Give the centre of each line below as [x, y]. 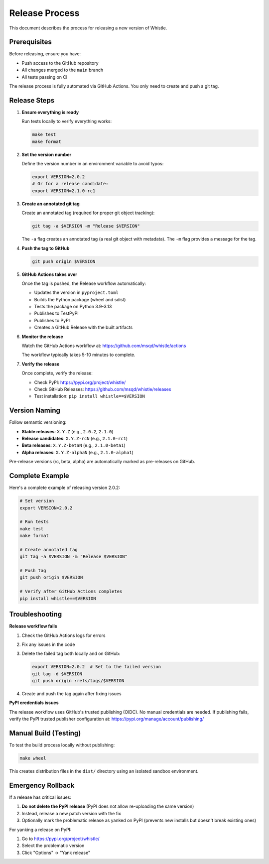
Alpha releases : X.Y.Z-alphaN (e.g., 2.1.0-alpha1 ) [78, 452]
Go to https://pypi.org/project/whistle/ [61, 839]
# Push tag [33, 571]
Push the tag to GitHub [46, 248]
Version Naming [35, 411]
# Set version [37, 501]
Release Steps [32, 100]
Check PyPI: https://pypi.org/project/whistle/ [80, 382]
